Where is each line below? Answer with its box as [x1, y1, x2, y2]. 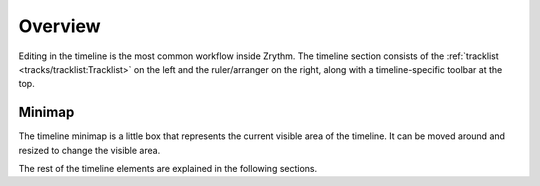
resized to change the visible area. [18, 144, 161, 156]
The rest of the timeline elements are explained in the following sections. [18, 163, 318, 175]
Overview [18, 15, 101, 37]
